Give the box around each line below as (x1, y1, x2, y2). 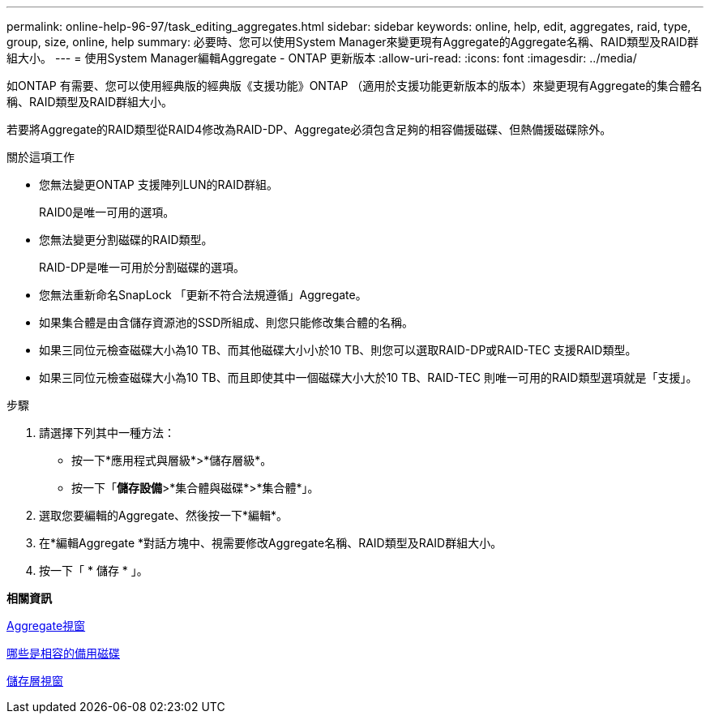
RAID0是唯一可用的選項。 (39, 205, 175, 219)
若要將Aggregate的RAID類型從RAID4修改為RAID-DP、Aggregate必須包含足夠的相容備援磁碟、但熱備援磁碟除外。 (6, 122, 612, 136)
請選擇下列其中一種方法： (39, 426, 175, 439)
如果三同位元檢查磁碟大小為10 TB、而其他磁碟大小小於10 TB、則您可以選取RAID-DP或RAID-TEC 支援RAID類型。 (39, 343, 637, 357)
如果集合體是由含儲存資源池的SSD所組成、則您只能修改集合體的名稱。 (39, 315, 414, 329)
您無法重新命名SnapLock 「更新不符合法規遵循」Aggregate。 (39, 288, 367, 302)
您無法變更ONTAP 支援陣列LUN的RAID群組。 (39, 178, 279, 191)
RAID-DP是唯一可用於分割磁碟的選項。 (39, 260, 246, 274)
